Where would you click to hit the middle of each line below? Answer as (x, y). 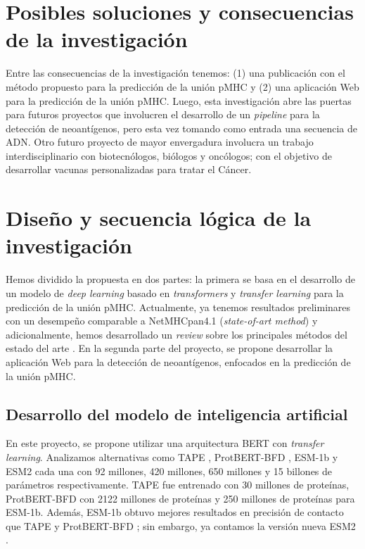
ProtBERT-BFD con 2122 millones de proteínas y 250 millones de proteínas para (180, 498)
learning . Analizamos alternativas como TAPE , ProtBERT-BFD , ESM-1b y (172, 456)
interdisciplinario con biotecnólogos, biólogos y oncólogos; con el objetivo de (169, 155)
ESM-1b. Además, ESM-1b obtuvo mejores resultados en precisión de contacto (175, 512)
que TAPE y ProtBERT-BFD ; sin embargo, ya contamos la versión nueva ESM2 (181, 525)
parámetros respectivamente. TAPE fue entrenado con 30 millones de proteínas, (178, 485)
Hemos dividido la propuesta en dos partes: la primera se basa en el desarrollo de (180, 279)
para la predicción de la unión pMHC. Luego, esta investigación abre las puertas (179, 100)
